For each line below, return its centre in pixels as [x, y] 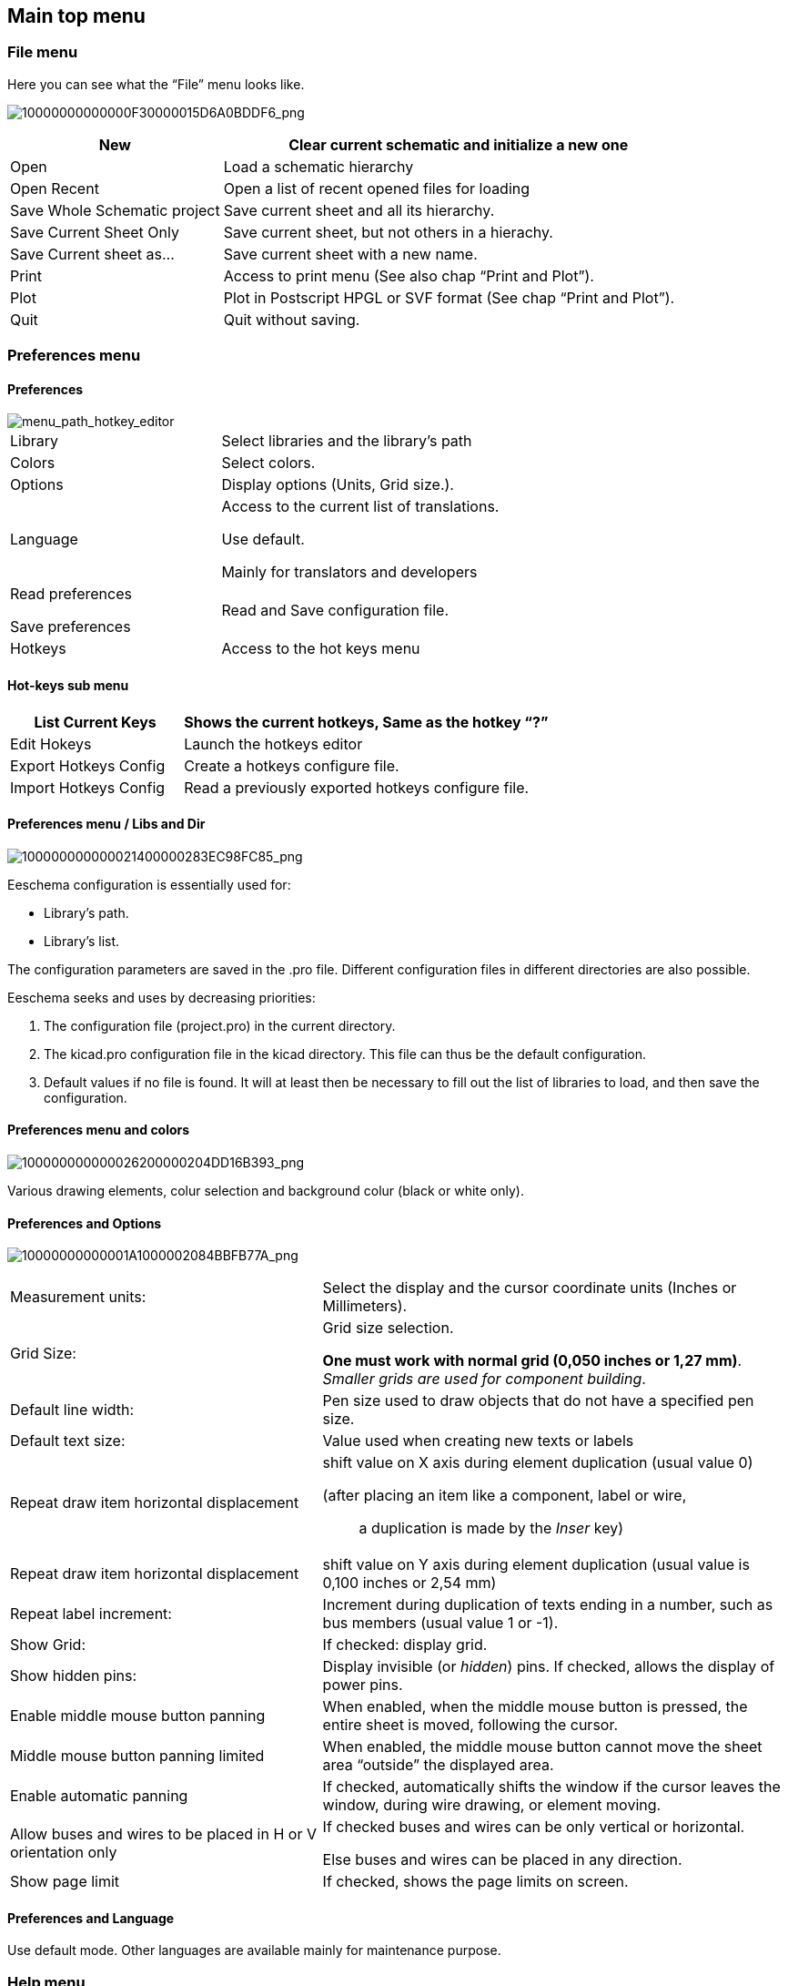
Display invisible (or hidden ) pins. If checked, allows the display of [549, 1667]
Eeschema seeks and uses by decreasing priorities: [162, 997]
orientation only [64, 1853]
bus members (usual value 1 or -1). [440, 1623]
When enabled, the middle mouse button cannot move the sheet [542, 1747]
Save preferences [71, 627]
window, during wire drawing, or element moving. [492, 1805]
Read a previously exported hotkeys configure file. [357, 787]
